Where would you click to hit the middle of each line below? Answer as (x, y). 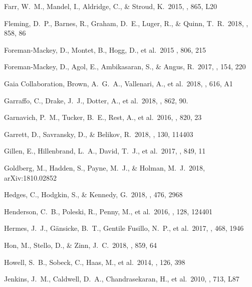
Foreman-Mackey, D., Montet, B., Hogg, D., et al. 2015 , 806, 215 (105, 49)
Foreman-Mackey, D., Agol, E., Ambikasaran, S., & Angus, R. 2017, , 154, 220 (125, 66)
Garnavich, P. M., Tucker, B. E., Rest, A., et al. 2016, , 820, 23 (103, 117)
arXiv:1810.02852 (31, 177)
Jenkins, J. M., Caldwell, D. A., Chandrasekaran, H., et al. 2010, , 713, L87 (122, 279)
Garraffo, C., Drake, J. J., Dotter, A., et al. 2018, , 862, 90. (96, 100)
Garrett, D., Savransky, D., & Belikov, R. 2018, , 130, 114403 (99, 134)
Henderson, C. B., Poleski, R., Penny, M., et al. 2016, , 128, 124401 (108, 211)
